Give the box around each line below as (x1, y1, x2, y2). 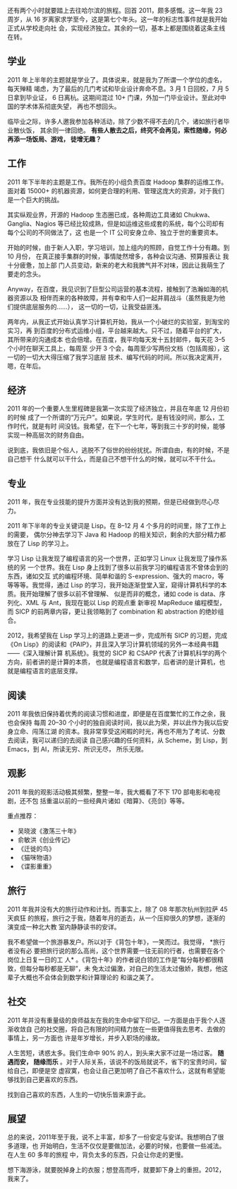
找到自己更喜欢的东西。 (13, 1075, 82, 1084)
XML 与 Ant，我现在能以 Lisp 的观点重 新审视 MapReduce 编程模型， (25, 599, 226, 607)
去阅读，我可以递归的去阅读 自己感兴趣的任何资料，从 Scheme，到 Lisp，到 (7, 736, 228, 745)
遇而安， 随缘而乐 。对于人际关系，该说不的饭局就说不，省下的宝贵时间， (7, 1057, 221, 1066)
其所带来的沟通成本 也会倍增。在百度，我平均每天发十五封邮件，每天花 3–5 (7, 335, 226, 343)
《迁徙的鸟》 (17, 844, 55, 853)
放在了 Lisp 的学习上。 (7, 539, 73, 548)
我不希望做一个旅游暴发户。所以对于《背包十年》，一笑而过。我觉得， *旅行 (7, 937, 226, 946)
